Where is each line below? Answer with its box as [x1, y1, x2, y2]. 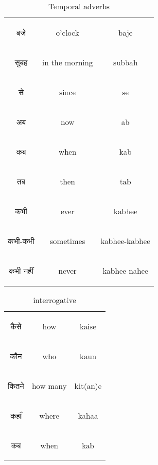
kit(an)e [74, 380, 102, 391]
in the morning [42, 57, 93, 68]
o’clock [56, 27, 79, 38]
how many [32, 380, 67, 391]
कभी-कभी [8, 235, 35, 246]
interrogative [33, 294, 76, 305]
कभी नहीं [9, 265, 34, 276]
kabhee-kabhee [100, 235, 151, 246]
